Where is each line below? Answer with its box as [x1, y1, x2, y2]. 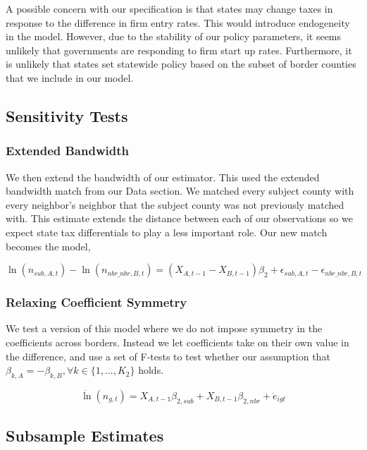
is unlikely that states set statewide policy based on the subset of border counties [6, 56, 356, 71]
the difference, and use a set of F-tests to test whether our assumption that [6, 348, 330, 363]
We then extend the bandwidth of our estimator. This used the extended [6, 169, 320, 184]
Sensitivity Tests [6, 104, 128, 126]
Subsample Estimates [6, 425, 164, 446]
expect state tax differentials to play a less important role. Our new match [6, 224, 328, 239]
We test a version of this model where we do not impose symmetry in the [6, 321, 323, 336]
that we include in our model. [6, 70, 134, 85]
